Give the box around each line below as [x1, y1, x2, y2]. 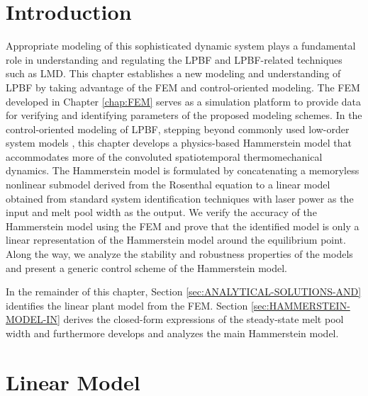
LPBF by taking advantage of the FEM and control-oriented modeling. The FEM [6, 79, 360, 94]
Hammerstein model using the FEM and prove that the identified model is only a [6, 218, 359, 233]
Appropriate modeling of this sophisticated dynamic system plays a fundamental [6, 38, 356, 53]
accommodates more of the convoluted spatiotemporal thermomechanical [6, 149, 323, 164]
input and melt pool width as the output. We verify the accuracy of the [6, 205, 317, 220]
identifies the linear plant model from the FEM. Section [6, 298, 248, 312]
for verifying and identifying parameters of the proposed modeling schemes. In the [6, 108, 362, 123]
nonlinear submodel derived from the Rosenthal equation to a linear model [6, 177, 330, 192]
